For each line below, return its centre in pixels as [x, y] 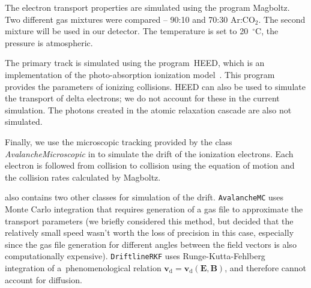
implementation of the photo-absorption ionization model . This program [140, 74]
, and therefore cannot [266, 268]
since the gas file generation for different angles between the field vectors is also [151, 244]
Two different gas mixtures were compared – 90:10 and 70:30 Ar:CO [130, 19]
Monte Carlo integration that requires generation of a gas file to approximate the [154, 208]
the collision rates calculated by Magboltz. [83, 177]
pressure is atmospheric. [49, 42]
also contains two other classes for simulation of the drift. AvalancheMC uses [144, 197]
